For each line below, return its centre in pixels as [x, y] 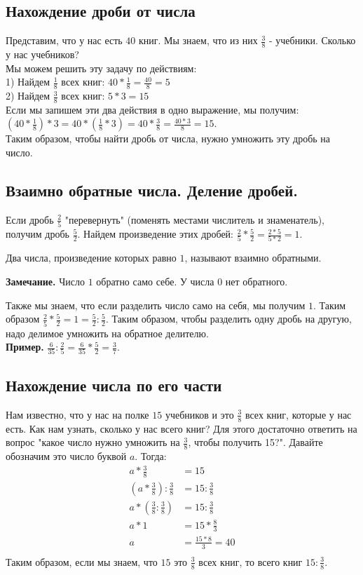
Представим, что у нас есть [64, 40]
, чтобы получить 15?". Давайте [255, 442]
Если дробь [30, 219]
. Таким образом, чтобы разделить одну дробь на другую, [228, 319]
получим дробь [37, 234]
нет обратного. [256, 282]
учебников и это [199, 414]
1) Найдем [28, 82]
